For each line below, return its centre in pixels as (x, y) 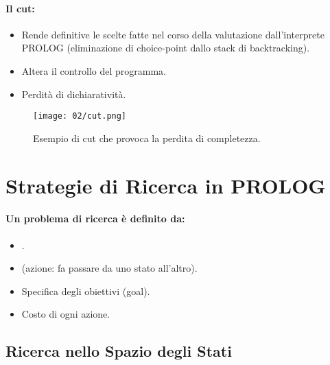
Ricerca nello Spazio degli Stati (119, 351)
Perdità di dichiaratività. (74, 94)
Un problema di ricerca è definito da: (95, 219)
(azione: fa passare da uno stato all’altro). (109, 268)
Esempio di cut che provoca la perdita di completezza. (147, 138)
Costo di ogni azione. (66, 314)
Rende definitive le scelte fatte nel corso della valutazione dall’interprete (173, 34)
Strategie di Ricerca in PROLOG (166, 185)
